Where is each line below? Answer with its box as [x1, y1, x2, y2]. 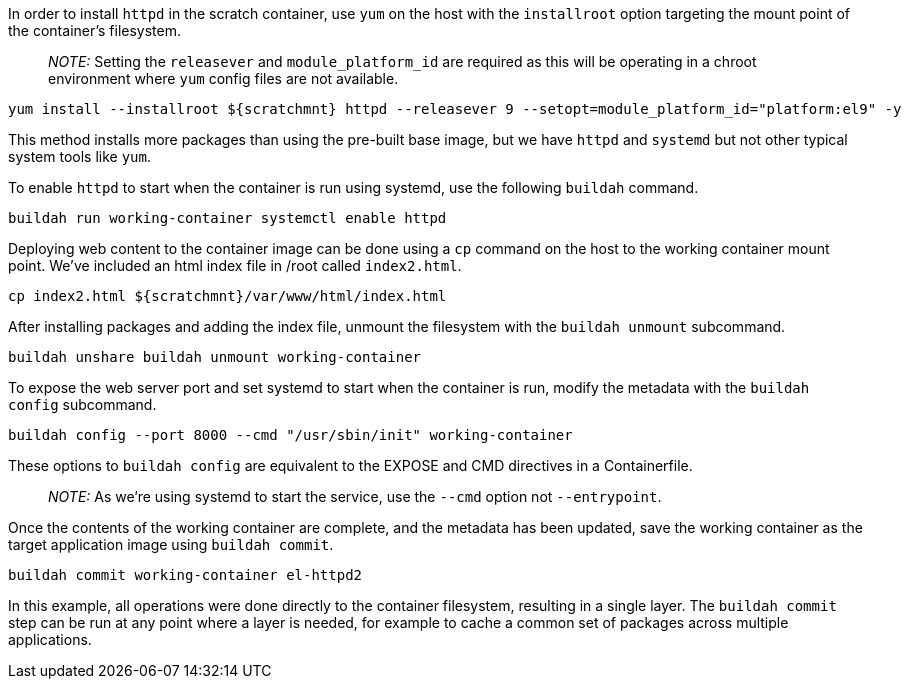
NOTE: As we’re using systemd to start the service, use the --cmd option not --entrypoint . [48, 488, 662, 505]
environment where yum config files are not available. [48, 70, 399, 87]
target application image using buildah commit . [8, 536, 334, 553]
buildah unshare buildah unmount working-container [8, 349, 422, 365]
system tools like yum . [8, 148, 151, 165]
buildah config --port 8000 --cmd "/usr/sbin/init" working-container [8, 427, 573, 443]
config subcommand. [8, 396, 157, 413]
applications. [8, 631, 92, 648]
